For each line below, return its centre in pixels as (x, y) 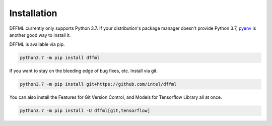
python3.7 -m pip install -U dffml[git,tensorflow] (85, 111)
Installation (33, 13)
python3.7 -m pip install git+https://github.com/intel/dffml (98, 84)
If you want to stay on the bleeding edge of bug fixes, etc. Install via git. (84, 71)
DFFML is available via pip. (37, 44)
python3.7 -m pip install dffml (60, 58)
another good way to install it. (40, 35)
